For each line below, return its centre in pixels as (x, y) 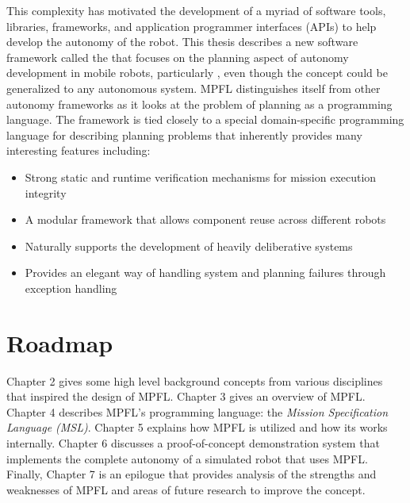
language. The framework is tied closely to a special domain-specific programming (205, 119)
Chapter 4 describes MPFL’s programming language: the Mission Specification (197, 411)
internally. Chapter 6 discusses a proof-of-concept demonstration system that (193, 443)
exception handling (71, 288)
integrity (46, 192)
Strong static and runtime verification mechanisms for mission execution (201, 177)
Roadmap (60, 342)
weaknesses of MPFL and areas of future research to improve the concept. (186, 489)
